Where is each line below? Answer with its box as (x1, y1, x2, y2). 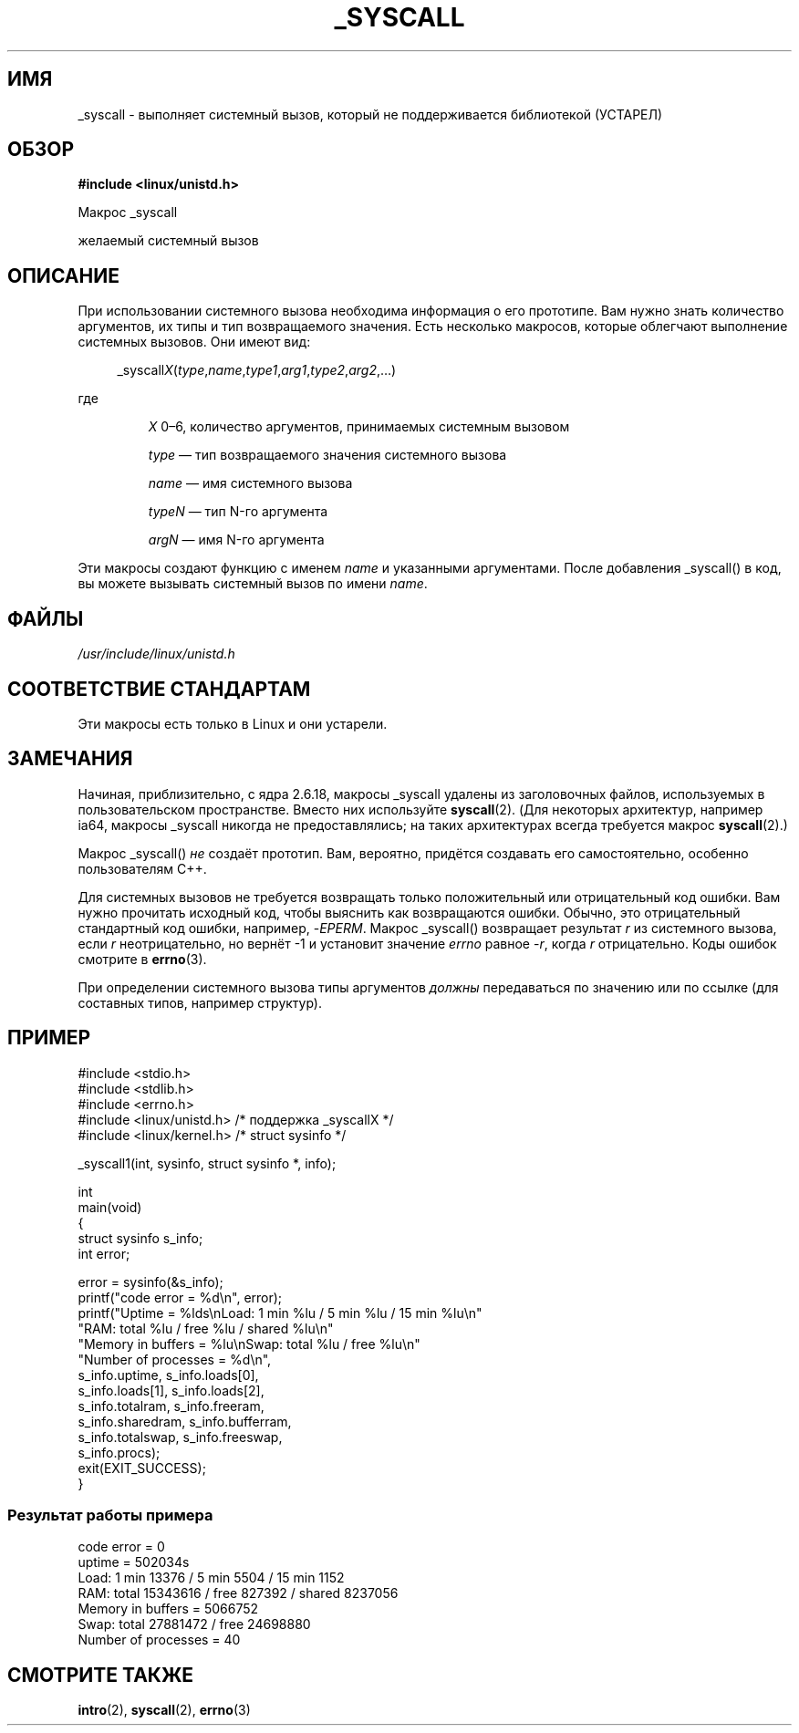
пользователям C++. (78, 860, 207, 877)
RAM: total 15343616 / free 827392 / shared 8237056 (78, 1585, 399, 1602)
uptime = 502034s (78, 1554, 190, 1571)
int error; (78, 1245, 130, 1261)
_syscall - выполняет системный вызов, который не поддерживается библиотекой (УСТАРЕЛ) (78, 106, 663, 122)
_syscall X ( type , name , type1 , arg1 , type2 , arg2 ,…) (117, 362, 397, 379)
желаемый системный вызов (78, 233, 259, 249)
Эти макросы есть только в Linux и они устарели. (78, 715, 388, 732)
